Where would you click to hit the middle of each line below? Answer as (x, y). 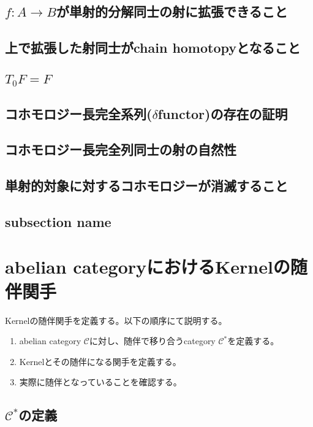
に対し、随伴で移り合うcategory (153, 341)
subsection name (58, 221)
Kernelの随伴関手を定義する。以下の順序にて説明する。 (116, 320)
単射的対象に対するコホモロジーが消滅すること (146, 186)
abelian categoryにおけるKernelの (148, 267)
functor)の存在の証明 (223, 113)
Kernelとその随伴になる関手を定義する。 (100, 361)
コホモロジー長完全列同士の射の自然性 (121, 149)
